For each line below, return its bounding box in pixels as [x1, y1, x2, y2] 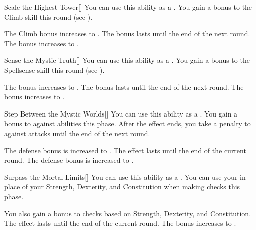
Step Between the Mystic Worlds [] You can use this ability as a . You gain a [4, 108, 238, 119]
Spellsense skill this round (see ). [4, 64, 105, 75]
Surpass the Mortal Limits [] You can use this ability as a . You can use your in [4, 171, 246, 182]
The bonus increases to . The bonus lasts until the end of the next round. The [4, 81, 244, 92]
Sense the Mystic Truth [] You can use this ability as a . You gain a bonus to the [4, 55, 250, 65]
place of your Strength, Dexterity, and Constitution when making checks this [4, 181, 240, 192]
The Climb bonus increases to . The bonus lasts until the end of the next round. [4, 28, 250, 39]
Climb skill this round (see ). [4, 11, 93, 22]
